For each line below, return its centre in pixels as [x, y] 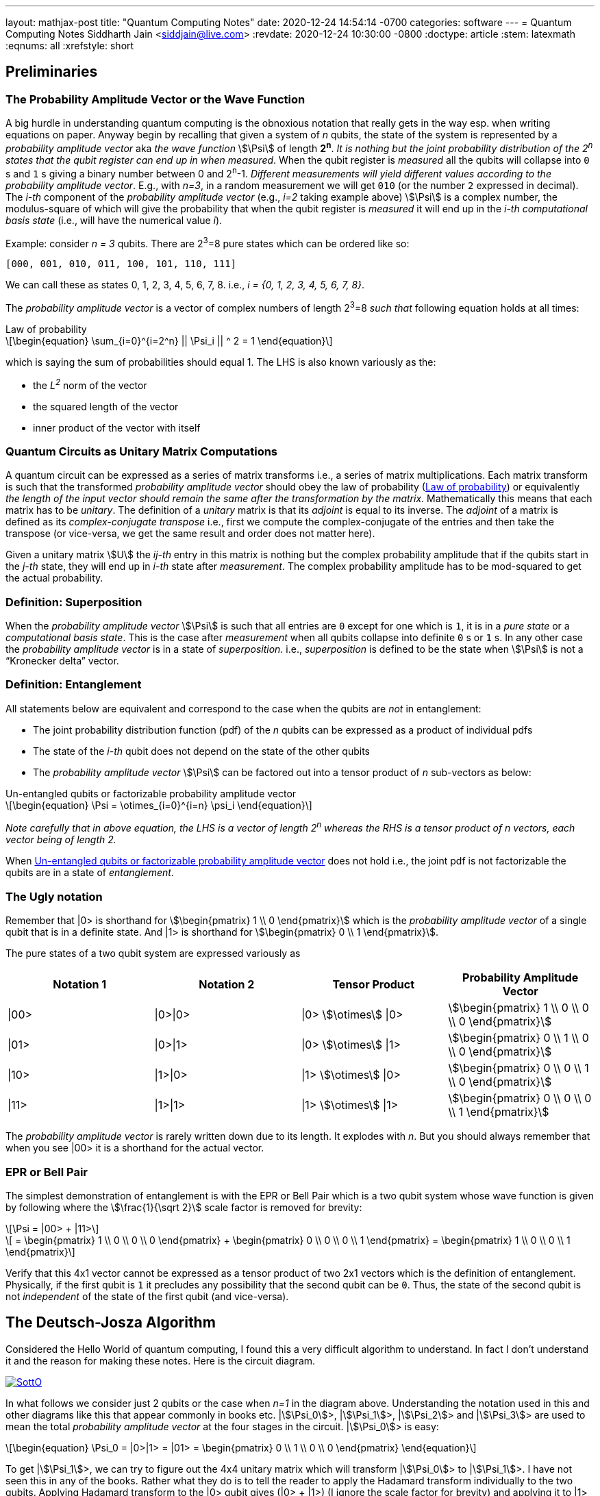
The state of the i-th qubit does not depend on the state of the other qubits [201, 751]
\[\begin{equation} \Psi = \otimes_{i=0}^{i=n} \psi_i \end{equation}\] [159, 805]
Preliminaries [52, 72]
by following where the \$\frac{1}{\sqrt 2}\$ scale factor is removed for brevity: [184, 1207]
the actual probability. [54, 578]
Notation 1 [80, 985]
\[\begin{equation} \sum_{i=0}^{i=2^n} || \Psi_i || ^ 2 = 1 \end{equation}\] [169, 340]
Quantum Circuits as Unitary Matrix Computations [142, 451]
